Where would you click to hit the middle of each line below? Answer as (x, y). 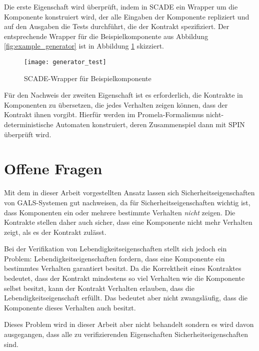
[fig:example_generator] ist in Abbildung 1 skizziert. (84, 46)
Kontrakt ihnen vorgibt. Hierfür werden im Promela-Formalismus (104, 114)
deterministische (29, 124)
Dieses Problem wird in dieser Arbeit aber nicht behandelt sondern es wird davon (129, 324)
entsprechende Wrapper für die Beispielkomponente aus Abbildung (106, 36)
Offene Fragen (53, 168)
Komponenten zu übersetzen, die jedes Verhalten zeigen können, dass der (116, 104)
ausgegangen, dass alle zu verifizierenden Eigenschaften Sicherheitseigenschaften (126, 334)
